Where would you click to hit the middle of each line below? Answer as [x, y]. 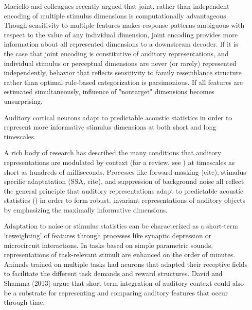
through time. [25, 302]
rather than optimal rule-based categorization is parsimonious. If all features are [124, 82]
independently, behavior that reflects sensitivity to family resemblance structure [123, 73]
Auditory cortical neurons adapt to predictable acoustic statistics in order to [118, 117]
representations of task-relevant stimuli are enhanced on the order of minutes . [120, 254]
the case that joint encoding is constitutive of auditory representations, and [116, 53]
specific [15, 181]
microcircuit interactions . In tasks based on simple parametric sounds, [108, 245]
